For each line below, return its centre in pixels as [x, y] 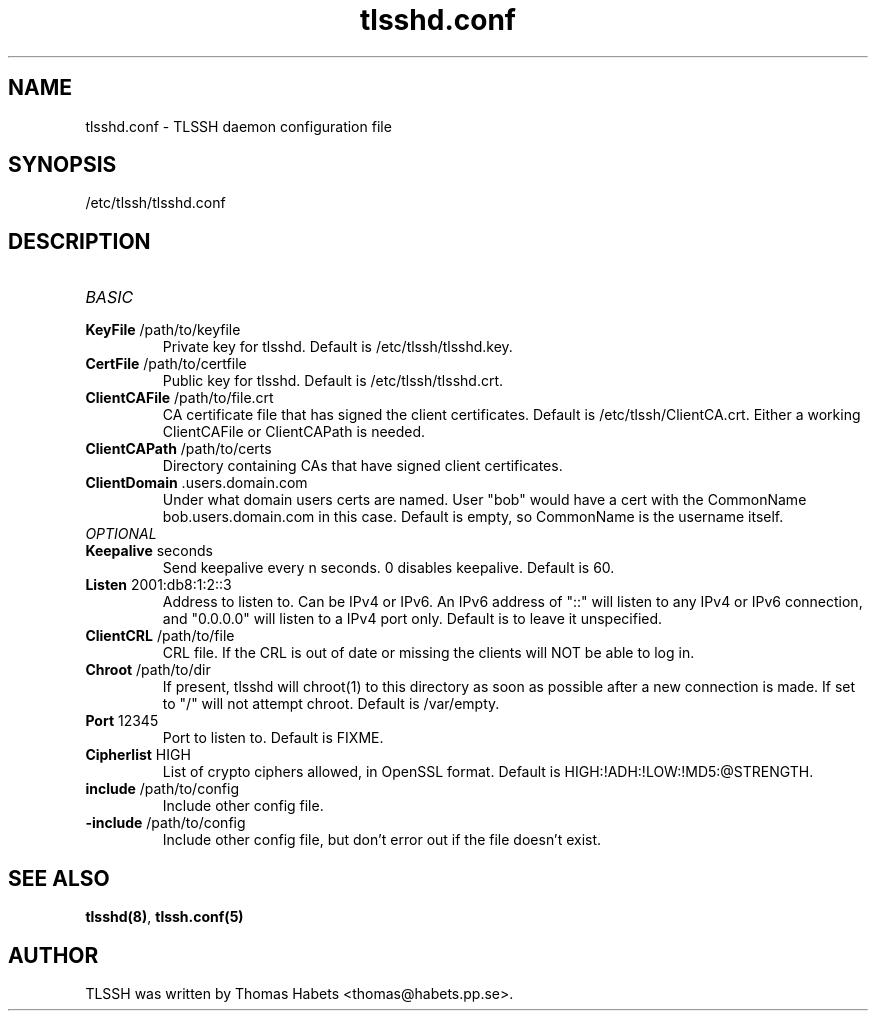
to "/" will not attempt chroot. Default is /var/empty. [331, 704]
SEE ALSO [59, 878]
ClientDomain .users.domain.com [196, 483]
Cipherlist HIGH [138, 755]
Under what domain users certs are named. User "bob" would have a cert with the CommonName [484, 500]
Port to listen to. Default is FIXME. [273, 738]
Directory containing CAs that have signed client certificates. [362, 466]
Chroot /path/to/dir [148, 670]
